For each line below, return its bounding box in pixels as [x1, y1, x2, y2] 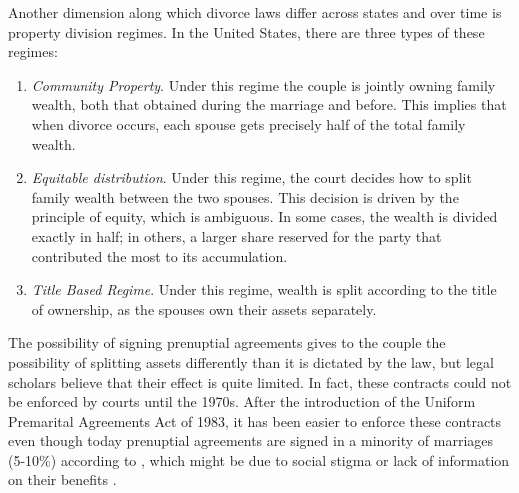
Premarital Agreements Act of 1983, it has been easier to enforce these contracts [8, 410, 502, 431]
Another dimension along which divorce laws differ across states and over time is [8, 2, 502, 22]
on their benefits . [8, 469, 117, 490]
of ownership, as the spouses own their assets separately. [31, 298, 377, 319]
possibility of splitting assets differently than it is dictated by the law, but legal [8, 351, 494, 372]
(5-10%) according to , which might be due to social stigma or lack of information [8, 449, 510, 470]
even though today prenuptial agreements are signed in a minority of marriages [8, 430, 494, 451]
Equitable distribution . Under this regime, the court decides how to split [31, 167, 472, 188]
